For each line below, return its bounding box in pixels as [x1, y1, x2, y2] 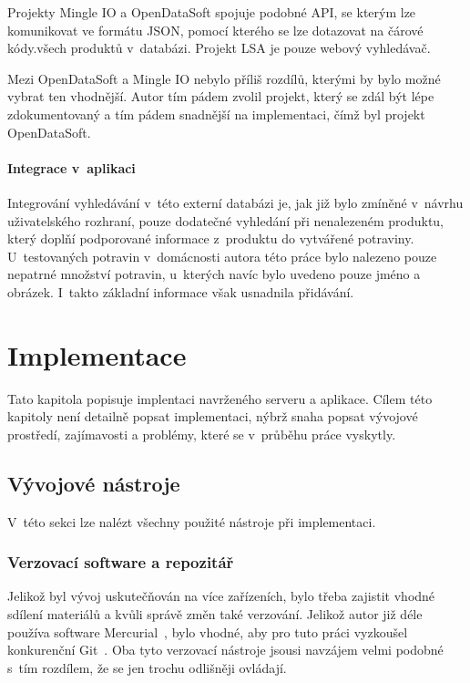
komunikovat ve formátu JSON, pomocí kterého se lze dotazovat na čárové [7, 20, 424, 39]
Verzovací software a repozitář [7, 551, 234, 574]
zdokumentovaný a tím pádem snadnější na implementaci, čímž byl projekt [7, 104, 425, 123]
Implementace [7, 336, 187, 373]
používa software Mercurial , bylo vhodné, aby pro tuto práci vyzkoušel [7, 622, 408, 641]
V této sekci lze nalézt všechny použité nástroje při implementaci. [7, 512, 376, 531]
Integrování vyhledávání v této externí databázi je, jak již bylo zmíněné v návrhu [7, 192, 464, 212]
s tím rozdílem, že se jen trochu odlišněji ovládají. [7, 657, 287, 677]
